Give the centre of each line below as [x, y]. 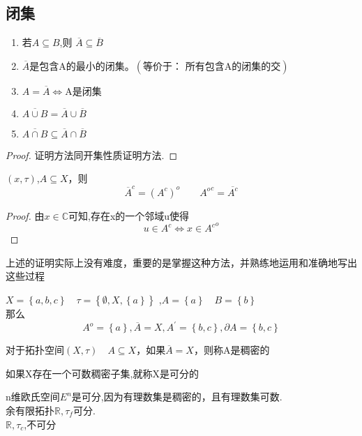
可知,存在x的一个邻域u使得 [129, 215]
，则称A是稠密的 [232, 350]
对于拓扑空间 [35, 350]
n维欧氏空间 [33, 397]
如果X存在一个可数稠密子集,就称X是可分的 [102, 373]
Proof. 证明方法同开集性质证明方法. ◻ [92, 155]
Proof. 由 [25, 215]
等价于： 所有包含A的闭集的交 [212, 67]
